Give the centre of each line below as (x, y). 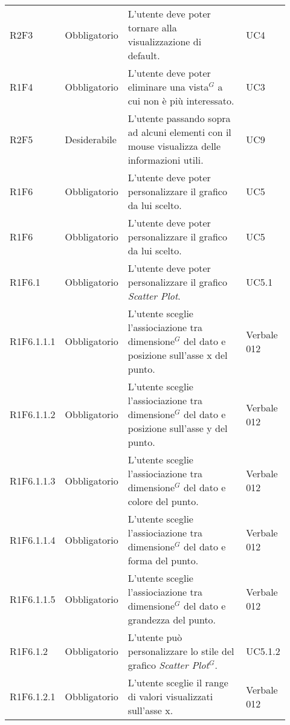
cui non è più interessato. (181, 101)
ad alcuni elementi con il (179, 132)
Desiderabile (91, 139)
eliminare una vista (168, 87)
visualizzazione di (165, 41)
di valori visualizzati (170, 696)
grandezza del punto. (172, 620)
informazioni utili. (166, 160)
